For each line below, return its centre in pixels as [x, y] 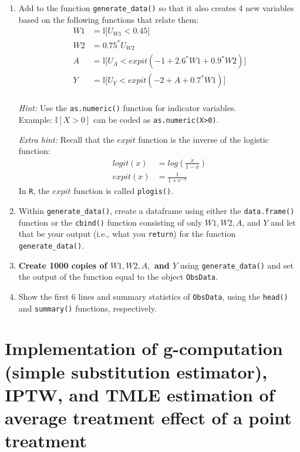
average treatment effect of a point [148, 417]
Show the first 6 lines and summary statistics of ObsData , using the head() [153, 296]
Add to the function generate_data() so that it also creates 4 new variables [156, 8]
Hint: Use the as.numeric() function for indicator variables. [127, 108]
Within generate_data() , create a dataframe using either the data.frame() [156, 210]
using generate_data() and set [237, 265]
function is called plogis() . [124, 191]
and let [283, 222]
